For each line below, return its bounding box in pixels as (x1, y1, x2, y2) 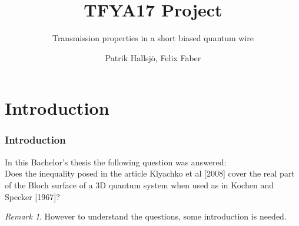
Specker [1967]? (5, 190, 60, 202)
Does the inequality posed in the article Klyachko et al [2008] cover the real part (5, 167, 295, 180)
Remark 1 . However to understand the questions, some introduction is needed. (5, 210, 287, 222)
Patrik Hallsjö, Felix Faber (105, 51, 201, 64)
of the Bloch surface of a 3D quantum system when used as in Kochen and (5, 178, 274, 191)
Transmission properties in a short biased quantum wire (52, 32, 254, 44)
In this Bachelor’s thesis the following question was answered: (5, 155, 227, 168)
